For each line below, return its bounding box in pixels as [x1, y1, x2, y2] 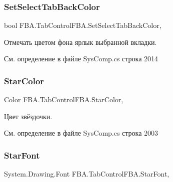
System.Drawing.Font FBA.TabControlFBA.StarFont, [4, 169, 169, 179]
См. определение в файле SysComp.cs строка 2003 [4, 128, 158, 138]
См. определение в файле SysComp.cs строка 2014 [4, 53, 158, 64]
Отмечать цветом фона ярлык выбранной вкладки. [4, 36, 157, 47]
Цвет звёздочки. [4, 111, 52, 121]
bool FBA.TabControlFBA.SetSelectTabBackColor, [4, 20, 161, 30]
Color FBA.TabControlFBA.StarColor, [4, 94, 123, 105]
